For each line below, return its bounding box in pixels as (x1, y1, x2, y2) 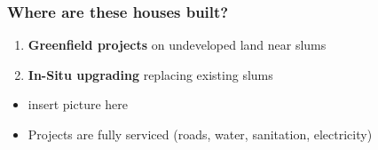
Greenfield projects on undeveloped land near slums (28, 36, 327, 54)
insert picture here (28, 95, 128, 114)
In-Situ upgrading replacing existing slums (28, 65, 273, 83)
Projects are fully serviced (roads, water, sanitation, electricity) (28, 125, 373, 143)
